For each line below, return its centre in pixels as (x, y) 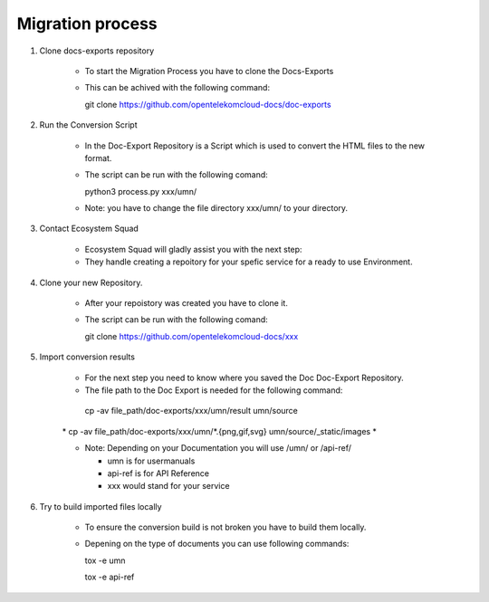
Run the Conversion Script (88, 125)
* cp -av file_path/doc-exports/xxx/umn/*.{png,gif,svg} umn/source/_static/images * (220, 431)
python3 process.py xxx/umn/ (141, 191)
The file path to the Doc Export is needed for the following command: (214, 390)
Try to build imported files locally (101, 506)
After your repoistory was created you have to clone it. (187, 303)
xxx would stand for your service (168, 486)
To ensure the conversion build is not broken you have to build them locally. (225, 527)
